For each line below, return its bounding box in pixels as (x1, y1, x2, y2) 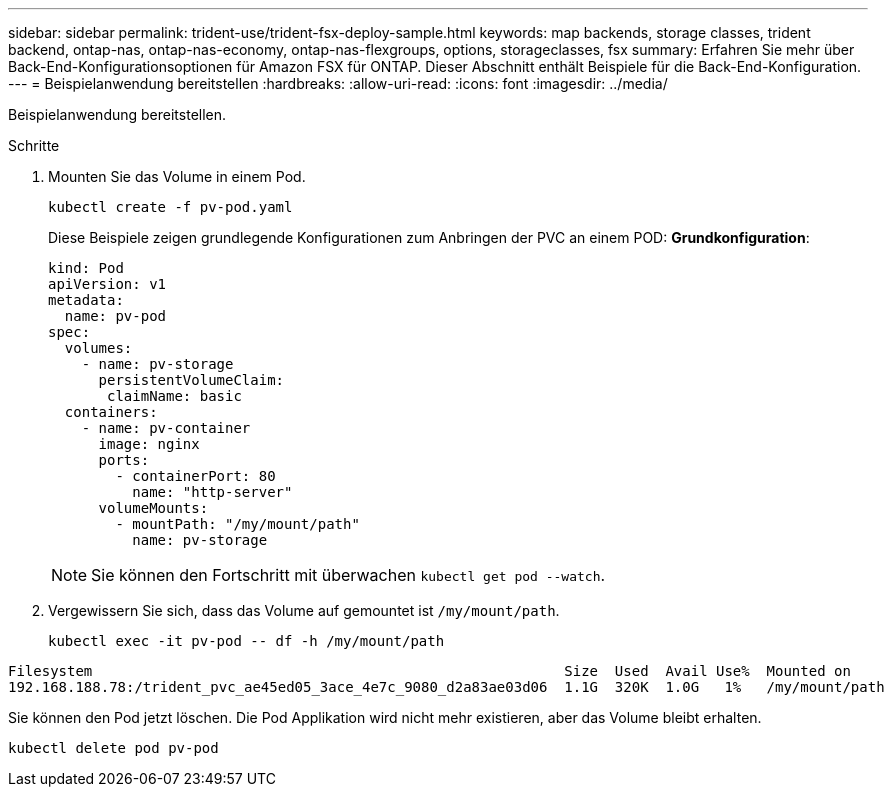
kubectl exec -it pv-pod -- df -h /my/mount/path (48, 633, 445, 649)
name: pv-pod (64, 308, 167, 324)
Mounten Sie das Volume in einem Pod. (48, 168, 306, 185)
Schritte (8, 137, 60, 154)
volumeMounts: (98, 500, 209, 516)
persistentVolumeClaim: (98, 372, 285, 388)
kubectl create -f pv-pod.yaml (48, 199, 293, 215)
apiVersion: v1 (48, 276, 167, 292)
